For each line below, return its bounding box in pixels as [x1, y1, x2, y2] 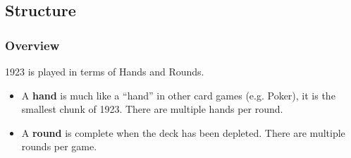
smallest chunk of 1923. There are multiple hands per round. [21, 102, 283, 116]
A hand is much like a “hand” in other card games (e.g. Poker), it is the [21, 87, 335, 102]
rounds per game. [21, 139, 97, 154]
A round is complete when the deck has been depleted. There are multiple [21, 125, 345, 140]
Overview [5, 36, 60, 54]
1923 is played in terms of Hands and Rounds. [5, 64, 204, 78]
